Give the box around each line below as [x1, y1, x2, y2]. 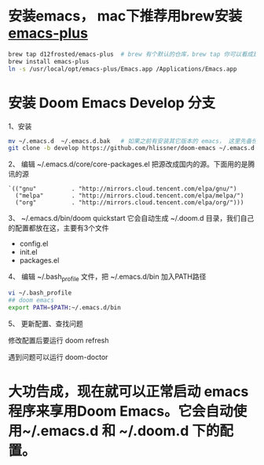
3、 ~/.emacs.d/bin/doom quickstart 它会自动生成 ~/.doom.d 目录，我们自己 [8, 214, 255, 223]
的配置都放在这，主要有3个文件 [8, 223, 109, 233]
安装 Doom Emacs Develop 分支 [8, 93, 216, 112]
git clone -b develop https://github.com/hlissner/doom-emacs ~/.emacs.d [8, 145, 255, 152]
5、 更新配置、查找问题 [8, 319, 84, 328]
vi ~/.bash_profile [8, 289, 72, 297]
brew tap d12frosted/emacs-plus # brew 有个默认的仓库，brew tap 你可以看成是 [8, 50, 259, 58]
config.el [19, 239, 49, 248]
